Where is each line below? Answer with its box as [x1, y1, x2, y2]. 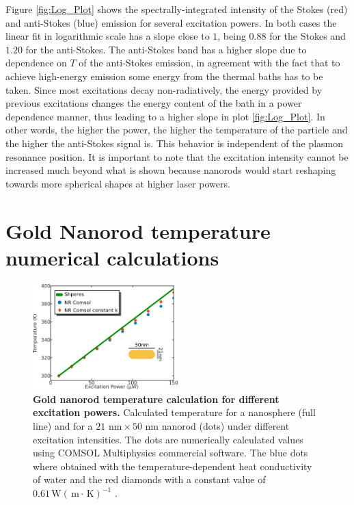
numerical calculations [5, 243, 219, 271]
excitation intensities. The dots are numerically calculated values [33, 432, 303, 446]
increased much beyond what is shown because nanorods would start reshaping [5, 163, 336, 177]
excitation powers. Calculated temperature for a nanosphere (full [33, 405, 316, 419]
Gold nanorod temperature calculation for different [33, 391, 280, 406]
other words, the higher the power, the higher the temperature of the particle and [5, 122, 348, 137]
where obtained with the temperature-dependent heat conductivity [33, 458, 312, 473]
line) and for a [33, 419, 93, 433]
